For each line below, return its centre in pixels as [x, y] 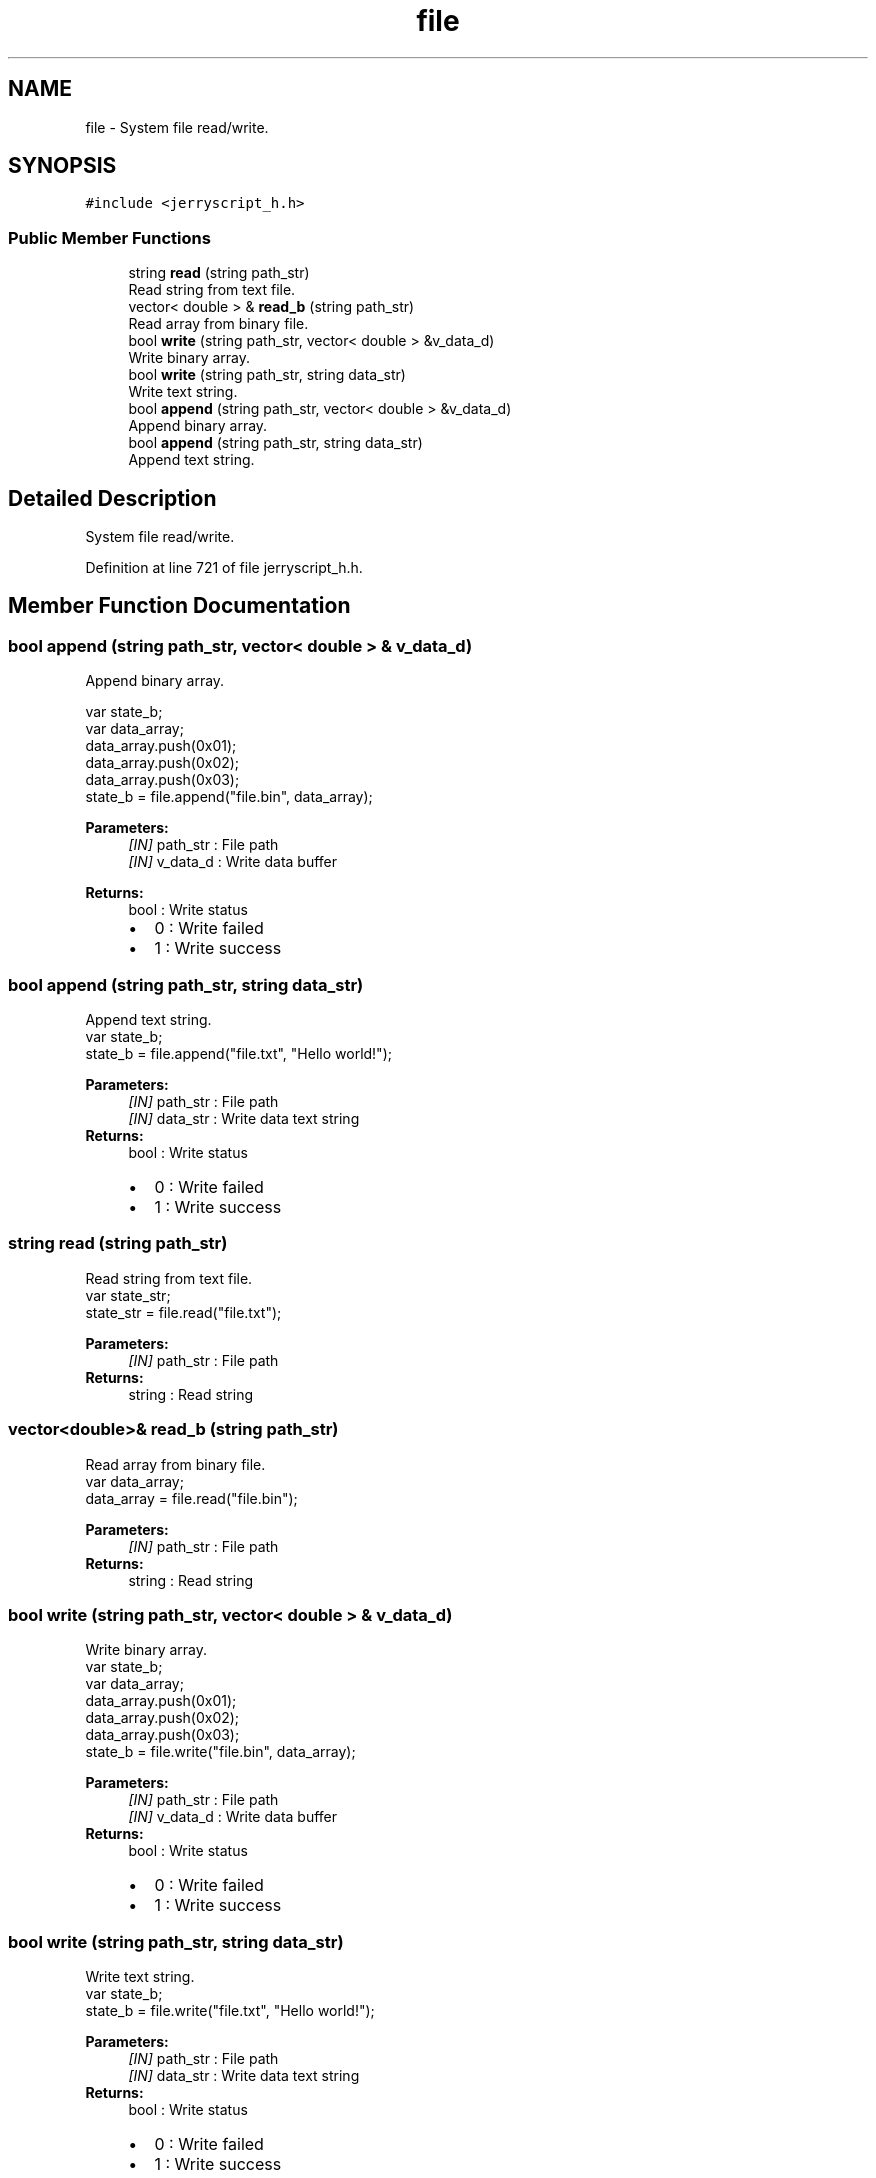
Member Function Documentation [179, 606]
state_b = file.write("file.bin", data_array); [220, 1752]
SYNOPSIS [62, 166]
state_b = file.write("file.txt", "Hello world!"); [230, 2010]
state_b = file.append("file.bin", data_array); [229, 797]
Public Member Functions [109, 237]
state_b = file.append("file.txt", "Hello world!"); [238, 1053]
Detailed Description [112, 498]
